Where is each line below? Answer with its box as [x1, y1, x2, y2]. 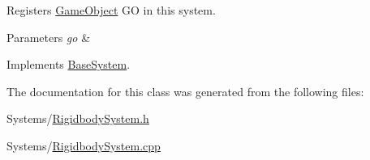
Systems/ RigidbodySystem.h [6, 110, 149, 127]
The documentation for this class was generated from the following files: [6, 82, 364, 99]
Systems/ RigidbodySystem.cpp [6, 137, 161, 154]
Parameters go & [6, 28, 91, 45]
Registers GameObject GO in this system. [6, 2, 216, 18]
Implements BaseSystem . [6, 56, 131, 73]
